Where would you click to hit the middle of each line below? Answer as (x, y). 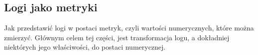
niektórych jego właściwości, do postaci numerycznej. (85, 47)
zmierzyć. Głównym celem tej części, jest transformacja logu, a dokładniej (117, 37)
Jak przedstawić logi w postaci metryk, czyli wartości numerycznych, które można (129, 28)
